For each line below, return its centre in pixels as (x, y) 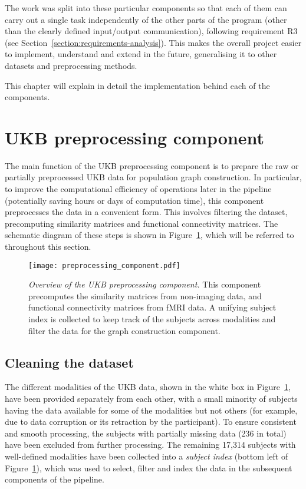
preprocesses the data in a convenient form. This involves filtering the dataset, (146, 212)
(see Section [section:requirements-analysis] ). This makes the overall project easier (153, 42)
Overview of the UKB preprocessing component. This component (145, 284)
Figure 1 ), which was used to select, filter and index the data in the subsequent (149, 467)
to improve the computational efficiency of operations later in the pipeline (138, 189)
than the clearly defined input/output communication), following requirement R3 (151, 31)
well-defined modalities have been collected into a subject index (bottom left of (147, 456)
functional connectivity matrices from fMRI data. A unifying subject (152, 307)
